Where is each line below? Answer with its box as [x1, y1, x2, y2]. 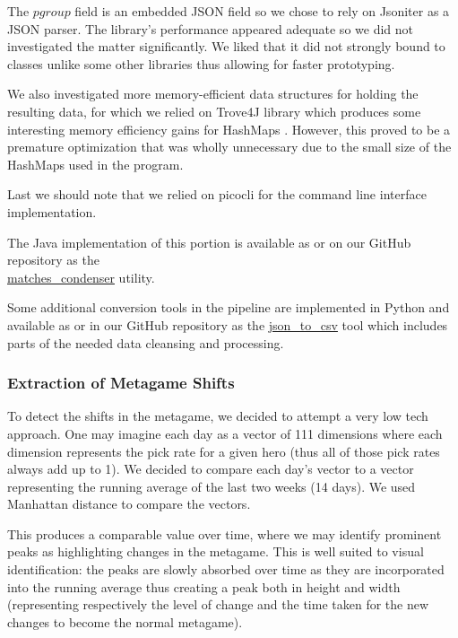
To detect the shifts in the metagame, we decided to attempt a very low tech [7, 406, 428, 425]
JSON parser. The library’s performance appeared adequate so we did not [7, 19, 413, 38]
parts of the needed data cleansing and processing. [7, 333, 284, 352]
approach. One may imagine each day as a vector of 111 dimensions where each [7, 424, 443, 442]
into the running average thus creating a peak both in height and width [7, 577, 401, 596]
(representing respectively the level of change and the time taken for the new [7, 595, 429, 614]
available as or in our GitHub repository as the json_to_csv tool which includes [7, 315, 448, 334]
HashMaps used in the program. [7, 154, 184, 173]
